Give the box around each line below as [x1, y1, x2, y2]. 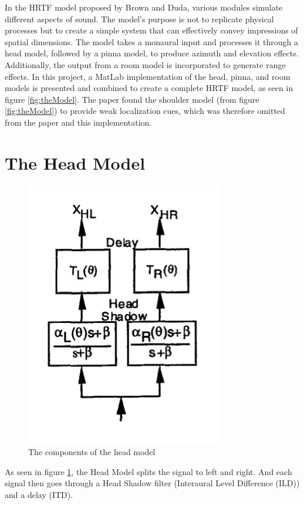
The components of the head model [28, 446, 156, 458]
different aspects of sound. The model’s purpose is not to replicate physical [5, 12, 274, 25]
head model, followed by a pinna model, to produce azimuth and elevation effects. [5, 47, 299, 59]
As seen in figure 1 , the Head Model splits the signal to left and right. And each [5, 465, 292, 477]
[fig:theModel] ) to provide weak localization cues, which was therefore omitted [5, 105, 285, 117]
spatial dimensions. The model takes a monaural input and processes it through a [5, 35, 298, 48]
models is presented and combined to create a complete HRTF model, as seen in [5, 82, 293, 94]
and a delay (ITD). [5, 489, 73, 501]
